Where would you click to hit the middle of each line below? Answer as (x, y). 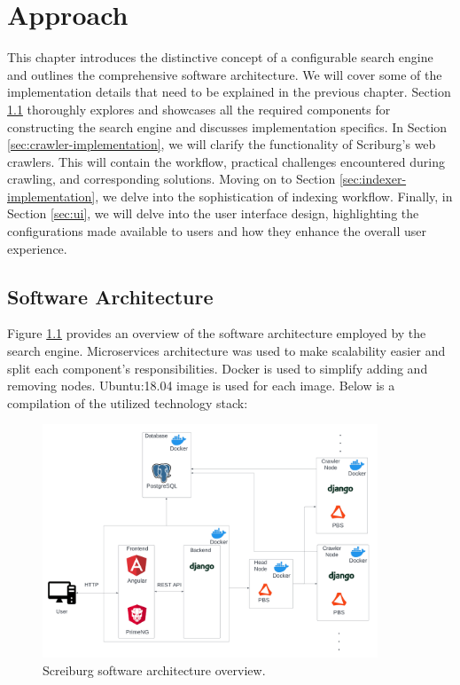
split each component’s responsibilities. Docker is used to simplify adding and (218, 368)
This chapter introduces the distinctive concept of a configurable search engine (220, 57)
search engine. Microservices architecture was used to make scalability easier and (226, 351)
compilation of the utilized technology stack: (128, 402)
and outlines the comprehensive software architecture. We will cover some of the (225, 74)
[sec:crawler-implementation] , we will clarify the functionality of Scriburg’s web (222, 144)
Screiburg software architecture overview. (154, 669)
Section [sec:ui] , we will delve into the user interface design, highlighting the (213, 213)
